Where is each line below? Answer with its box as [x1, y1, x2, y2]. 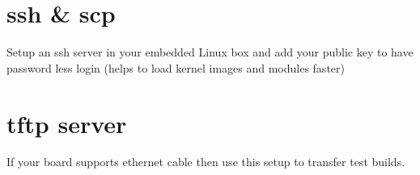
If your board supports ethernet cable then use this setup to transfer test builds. [6, 153, 405, 170]
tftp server [6, 106, 127, 140]
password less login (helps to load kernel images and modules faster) [6, 59, 345, 76]
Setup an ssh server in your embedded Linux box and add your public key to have [6, 44, 414, 60]
